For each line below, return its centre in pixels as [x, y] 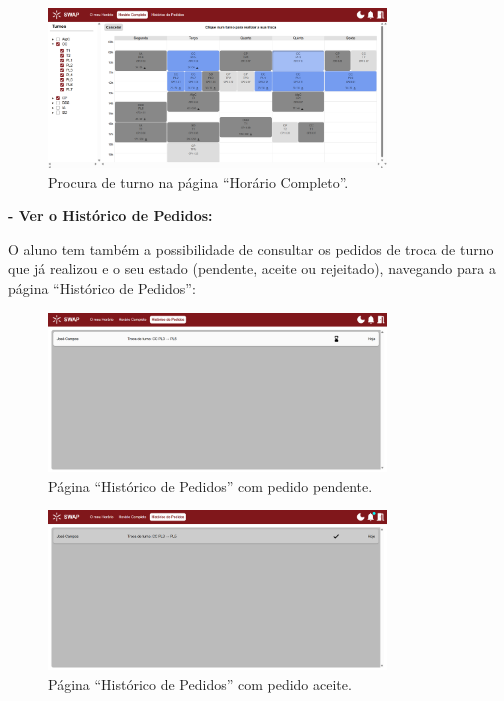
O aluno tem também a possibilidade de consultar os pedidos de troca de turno [251, 248]
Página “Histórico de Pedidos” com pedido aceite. [200, 683]
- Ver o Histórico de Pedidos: [110, 215]
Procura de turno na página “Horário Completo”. [198, 181]
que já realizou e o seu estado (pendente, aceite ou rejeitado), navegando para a [252, 268]
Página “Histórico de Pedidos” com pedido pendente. [210, 485]
